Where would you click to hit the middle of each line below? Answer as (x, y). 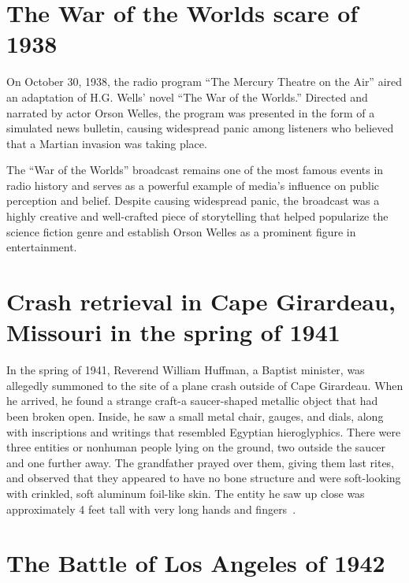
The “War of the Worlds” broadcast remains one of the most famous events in (195, 170)
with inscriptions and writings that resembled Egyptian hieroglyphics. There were (204, 431)
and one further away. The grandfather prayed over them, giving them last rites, (200, 462)
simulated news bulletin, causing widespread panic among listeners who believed (200, 128)
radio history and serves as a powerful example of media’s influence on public (193, 185)
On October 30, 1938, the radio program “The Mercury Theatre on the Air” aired (204, 82)
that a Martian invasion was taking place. (107, 143)
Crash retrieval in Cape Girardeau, (201, 301)
